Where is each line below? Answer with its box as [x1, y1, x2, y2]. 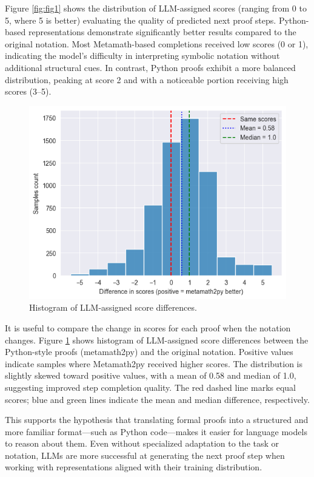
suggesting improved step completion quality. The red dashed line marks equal [5, 381, 296, 393]
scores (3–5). [5, 85, 52, 98]
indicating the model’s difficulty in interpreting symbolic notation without [5, 49, 280, 62]
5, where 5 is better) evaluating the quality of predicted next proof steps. [5, 13, 276, 26]
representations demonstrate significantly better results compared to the [28, 25, 296, 38]
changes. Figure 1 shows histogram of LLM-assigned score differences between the [5, 333, 309, 346]
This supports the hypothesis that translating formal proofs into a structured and [5, 413, 309, 426]
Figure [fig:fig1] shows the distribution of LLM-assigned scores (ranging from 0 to [5, 2, 307, 14]
